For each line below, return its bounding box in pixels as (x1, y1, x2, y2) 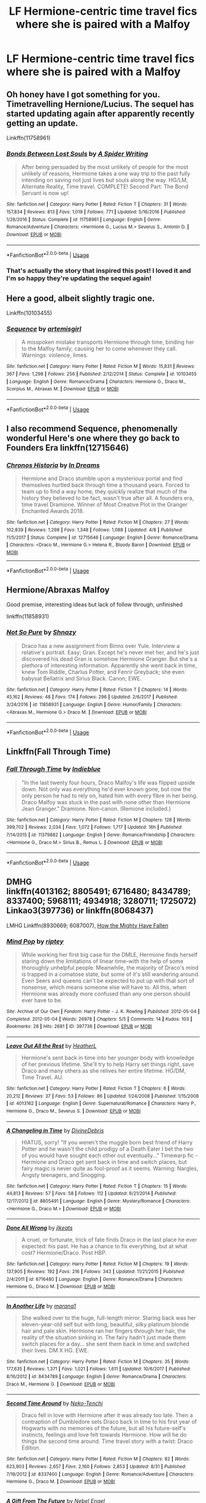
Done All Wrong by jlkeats (6, 1224, 73, 1231)
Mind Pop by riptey (6, 937, 64, 945)
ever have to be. (21, 996, 63, 1003)
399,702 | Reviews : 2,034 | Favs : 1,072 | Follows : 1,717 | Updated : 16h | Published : (6, 824, 183, 831)
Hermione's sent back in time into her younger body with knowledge (21, 1054, 195, 1061)
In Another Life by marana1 (6, 1302, 76, 1309)
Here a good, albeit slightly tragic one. (6, 293, 155, 303)
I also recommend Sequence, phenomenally (6, 423, 178, 433)
